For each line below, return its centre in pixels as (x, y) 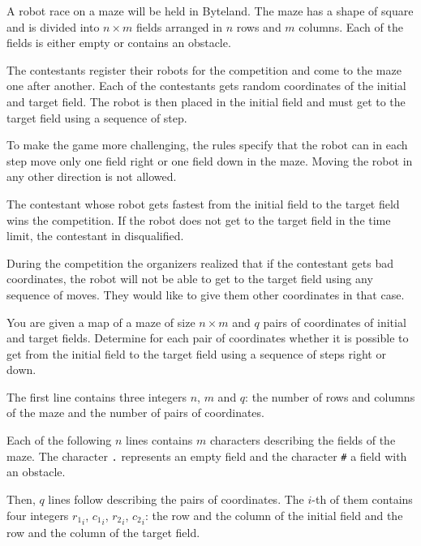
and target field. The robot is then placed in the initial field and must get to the (206, 101)
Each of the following (59, 440)
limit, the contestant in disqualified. (95, 236)
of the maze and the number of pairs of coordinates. (135, 413)
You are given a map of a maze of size (101, 322)
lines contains (159, 440)
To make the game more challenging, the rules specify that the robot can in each (207, 145)
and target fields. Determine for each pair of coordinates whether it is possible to (208, 338)
